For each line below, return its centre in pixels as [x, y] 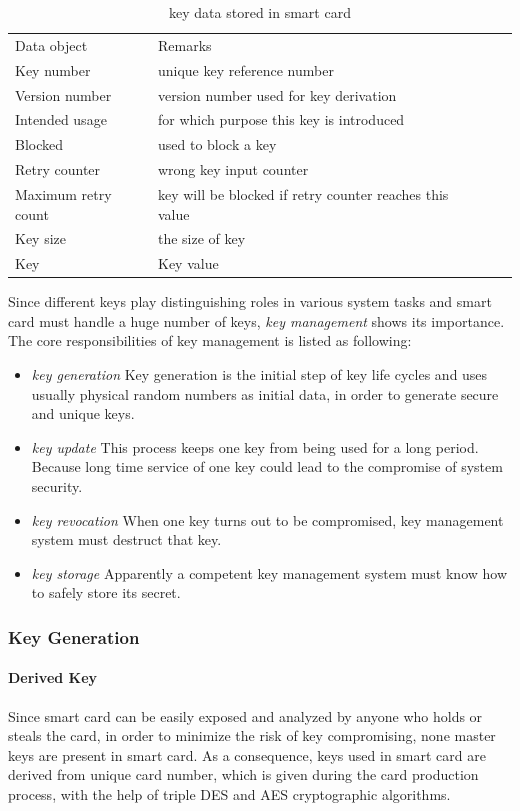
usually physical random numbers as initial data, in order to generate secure [265, 393]
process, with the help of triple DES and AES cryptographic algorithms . [229, 794]
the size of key [201, 238]
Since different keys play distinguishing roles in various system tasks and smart [250, 301]
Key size [41, 238]
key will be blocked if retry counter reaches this [303, 193]
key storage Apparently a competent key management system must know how [269, 572]
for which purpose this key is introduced [281, 119]
